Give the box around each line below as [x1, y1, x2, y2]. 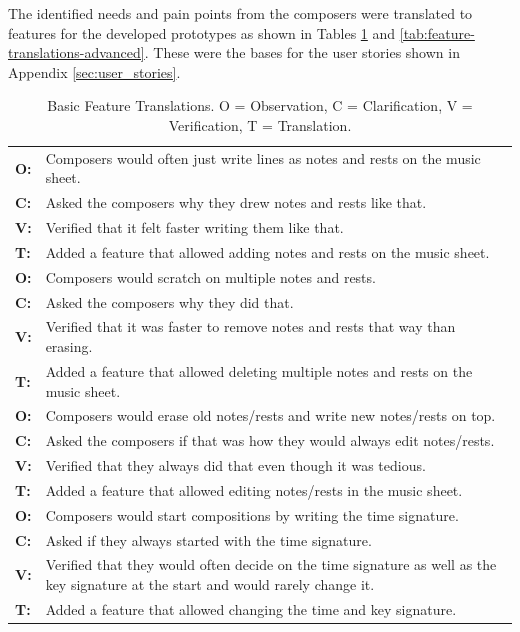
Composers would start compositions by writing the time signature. [45, 504, 459, 525]
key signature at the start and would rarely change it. [45, 574, 375, 594]
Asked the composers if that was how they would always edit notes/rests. [45, 430, 495, 451]
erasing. [45, 336, 93, 357]
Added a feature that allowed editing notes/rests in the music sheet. [45, 479, 463, 500]
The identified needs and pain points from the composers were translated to [8, 3, 473, 23]
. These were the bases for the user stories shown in [144, 42, 460, 63]
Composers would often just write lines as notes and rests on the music [45, 147, 481, 168]
